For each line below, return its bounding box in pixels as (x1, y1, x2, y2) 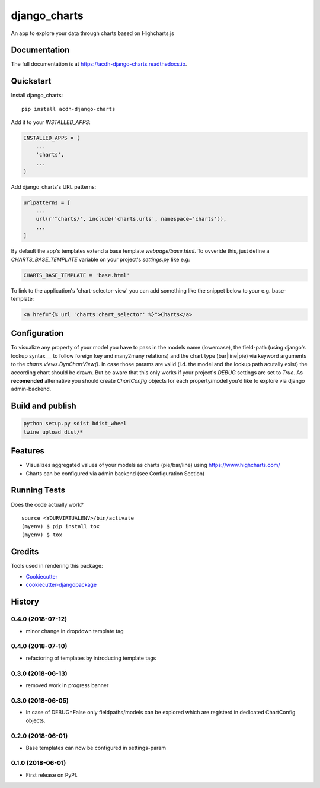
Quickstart (11, 76, 52, 86)
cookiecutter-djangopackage (25, 582, 97, 589)
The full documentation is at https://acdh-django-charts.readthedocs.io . (11, 61, 187, 68)
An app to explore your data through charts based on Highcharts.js (11, 30, 174, 37)
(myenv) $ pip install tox (21, 523, 100, 530)
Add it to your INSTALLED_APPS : (11, 119, 91, 126)
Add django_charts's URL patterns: (11, 183, 97, 190)
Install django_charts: (11, 92, 63, 99)
